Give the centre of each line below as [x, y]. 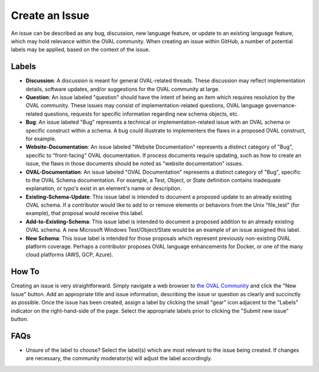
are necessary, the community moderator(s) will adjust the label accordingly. [119, 358]
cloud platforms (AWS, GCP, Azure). [69, 255]
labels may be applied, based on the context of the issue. [81, 50]
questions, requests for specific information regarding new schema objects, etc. [141, 114]
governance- [281, 105]
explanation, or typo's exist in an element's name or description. [104, 188]
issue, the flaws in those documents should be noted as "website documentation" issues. [134, 163]
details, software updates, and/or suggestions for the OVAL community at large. [123, 89]
